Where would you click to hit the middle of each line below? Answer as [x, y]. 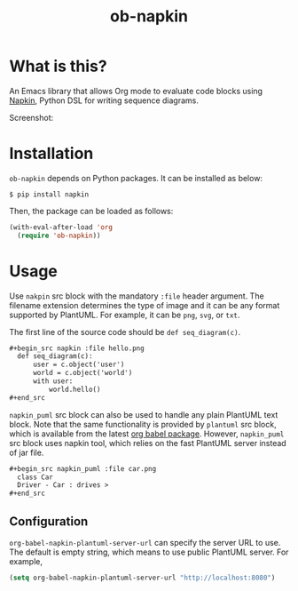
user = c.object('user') [78, 365]
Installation [51, 154]
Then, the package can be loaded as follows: [91, 211]
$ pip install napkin [49, 194]
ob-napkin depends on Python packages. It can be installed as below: [136, 178]
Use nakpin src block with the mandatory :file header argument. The [137, 296]
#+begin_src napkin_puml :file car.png [83, 468]
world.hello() [74, 389]
